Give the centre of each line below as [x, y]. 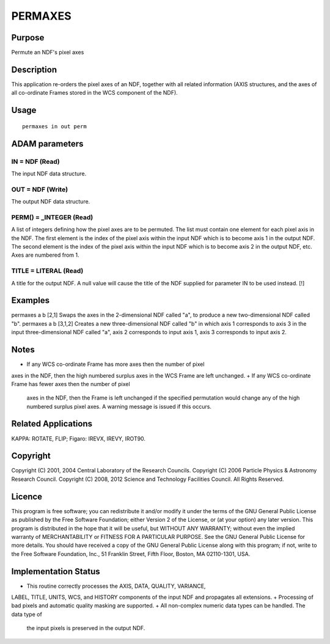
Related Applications [52, 424]
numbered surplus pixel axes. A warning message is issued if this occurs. [119, 406]
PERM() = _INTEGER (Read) [52, 217]
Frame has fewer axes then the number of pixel [71, 384]
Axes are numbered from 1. [45, 255]
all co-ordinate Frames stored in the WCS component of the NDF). [95, 93]
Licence [27, 496]
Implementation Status [56, 571]
